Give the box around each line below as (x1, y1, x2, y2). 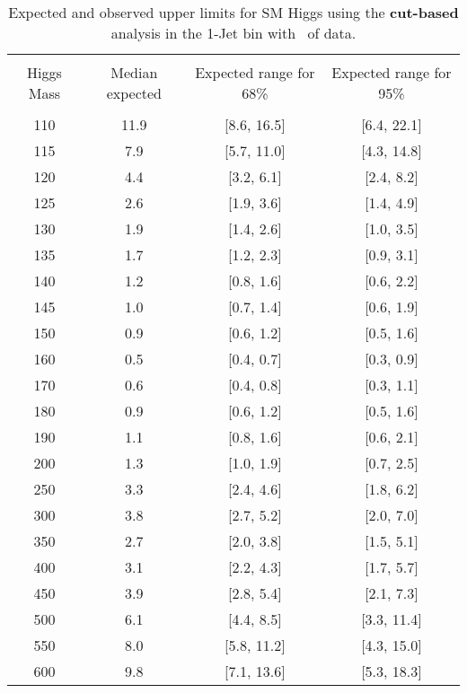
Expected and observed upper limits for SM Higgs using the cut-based (8, 2, 459, 22)
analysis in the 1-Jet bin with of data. (110, 22, 357, 43)
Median (110, 62, 158, 83)
